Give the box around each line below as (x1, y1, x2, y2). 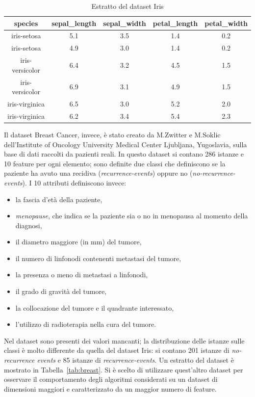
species (14, 18, 38, 28)
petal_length (153, 18, 198, 28)
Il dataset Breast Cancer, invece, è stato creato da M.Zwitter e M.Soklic (4, 129, 221, 139)
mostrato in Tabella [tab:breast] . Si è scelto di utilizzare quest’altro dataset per (4, 364, 243, 374)
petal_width (204, 18, 248, 28)
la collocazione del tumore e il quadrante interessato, (15, 302, 174, 313)
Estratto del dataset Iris (91, 1, 164, 11)
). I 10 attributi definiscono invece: (22, 177, 127, 187)
